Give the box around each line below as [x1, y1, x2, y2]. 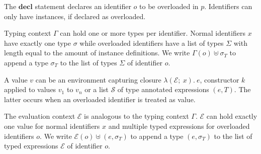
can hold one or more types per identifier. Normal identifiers [60, 28, 245, 38]
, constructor [200, 74, 239, 85]
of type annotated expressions [117, 84, 209, 95]
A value [4, 74, 28, 85]
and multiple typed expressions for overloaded [108, 120, 250, 131]
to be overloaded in [139, 1, 199, 11]
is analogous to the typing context [84, 111, 189, 121]
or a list [84, 84, 109, 95]
